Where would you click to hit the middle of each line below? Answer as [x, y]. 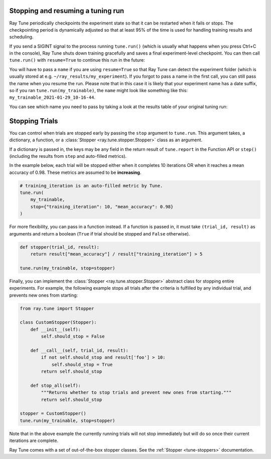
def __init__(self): [56, 329]
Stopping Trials [34, 121]
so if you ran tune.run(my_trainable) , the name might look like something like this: [99, 91]
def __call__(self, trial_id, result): [80, 350]
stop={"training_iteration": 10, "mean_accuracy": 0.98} [102, 206]
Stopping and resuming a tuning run [67, 11]
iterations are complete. [34, 440]
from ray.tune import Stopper [57, 308]
